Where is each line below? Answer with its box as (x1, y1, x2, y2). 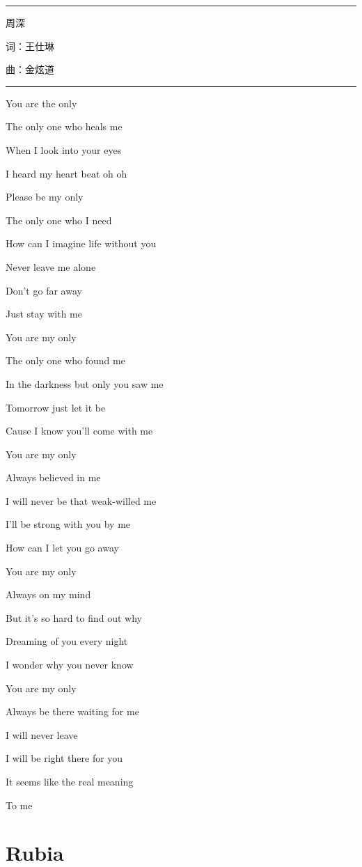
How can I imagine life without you (6, 236, 157, 251)
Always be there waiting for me (6, 704, 139, 719)
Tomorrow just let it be (6, 400, 106, 414)
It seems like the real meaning (6, 774, 134, 788)
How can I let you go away (6, 540, 119, 555)
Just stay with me (6, 306, 82, 321)
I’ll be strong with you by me (6, 517, 131, 531)
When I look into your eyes (6, 142, 122, 157)
